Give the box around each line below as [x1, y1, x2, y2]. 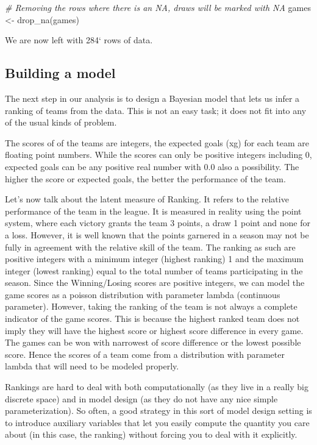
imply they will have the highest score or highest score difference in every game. [5, 324, 304, 336]
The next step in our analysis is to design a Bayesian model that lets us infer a [5, 91, 300, 104]
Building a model [5, 63, 116, 82]
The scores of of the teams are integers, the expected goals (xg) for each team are [5, 136, 310, 149]
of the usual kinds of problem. [5, 116, 117, 129]
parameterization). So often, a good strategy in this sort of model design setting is [5, 404, 312, 417]
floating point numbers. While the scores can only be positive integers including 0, [5, 148, 312, 161]
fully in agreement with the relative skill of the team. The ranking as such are [5, 240, 296, 253]
